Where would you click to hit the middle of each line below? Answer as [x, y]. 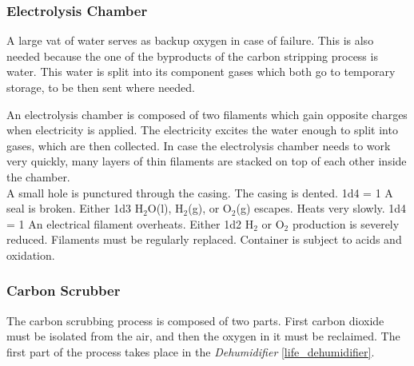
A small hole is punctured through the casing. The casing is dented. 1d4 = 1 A [200, 192]
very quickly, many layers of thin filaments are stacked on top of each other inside [207, 161]
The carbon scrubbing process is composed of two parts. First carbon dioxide [195, 320]
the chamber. [38, 176]
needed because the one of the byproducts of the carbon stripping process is [192, 56]
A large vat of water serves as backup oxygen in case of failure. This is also [190, 40]
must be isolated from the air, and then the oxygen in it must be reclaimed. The [203, 336]
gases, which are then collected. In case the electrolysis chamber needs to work [199, 145]
